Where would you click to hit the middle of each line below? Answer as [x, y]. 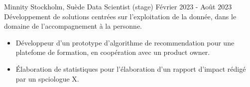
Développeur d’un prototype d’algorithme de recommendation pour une [125, 42]
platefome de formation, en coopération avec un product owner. [113, 52]
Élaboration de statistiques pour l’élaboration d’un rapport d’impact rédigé [131, 68]
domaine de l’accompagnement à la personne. [73, 26]
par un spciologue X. [47, 78]
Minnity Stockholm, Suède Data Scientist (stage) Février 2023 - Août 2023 [118, 6]
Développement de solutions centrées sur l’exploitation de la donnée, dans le [120, 16]
